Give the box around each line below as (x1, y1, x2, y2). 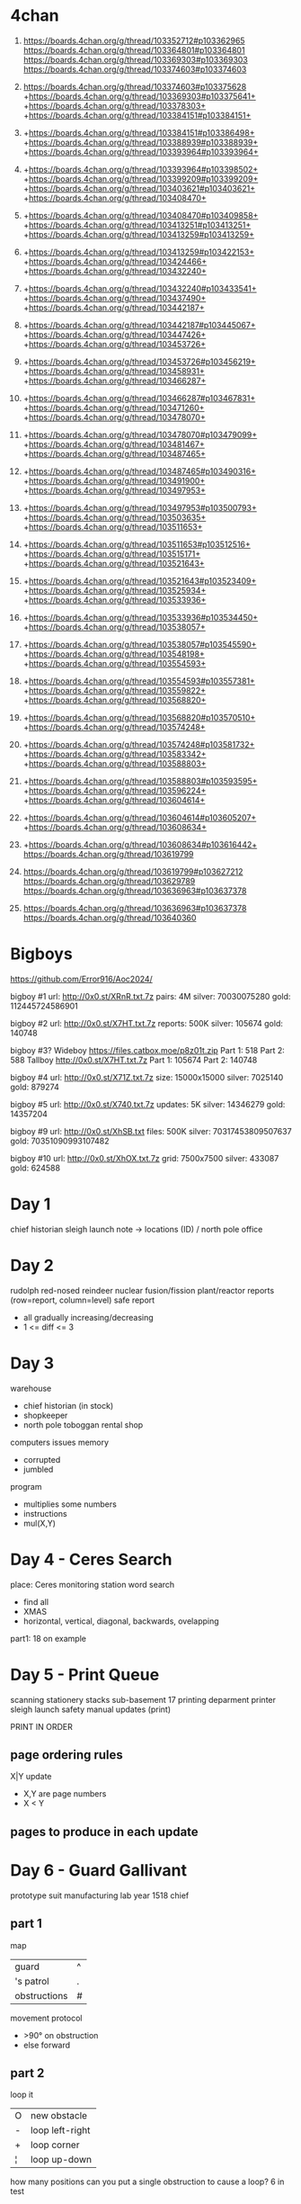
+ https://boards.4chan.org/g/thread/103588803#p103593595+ (22, 775, 258, 786)
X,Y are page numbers (22, 1788, 107, 1799)
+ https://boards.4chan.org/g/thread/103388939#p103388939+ (22, 137, 259, 148)
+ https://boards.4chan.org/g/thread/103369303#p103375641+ (22, 91, 257, 102)
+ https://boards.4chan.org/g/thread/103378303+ (22, 100, 207, 111)
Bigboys (10, 944, 73, 964)
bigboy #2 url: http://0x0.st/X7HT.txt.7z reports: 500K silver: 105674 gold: (10, 1017, 284, 1028)
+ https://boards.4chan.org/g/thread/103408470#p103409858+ (22, 210, 259, 220)
